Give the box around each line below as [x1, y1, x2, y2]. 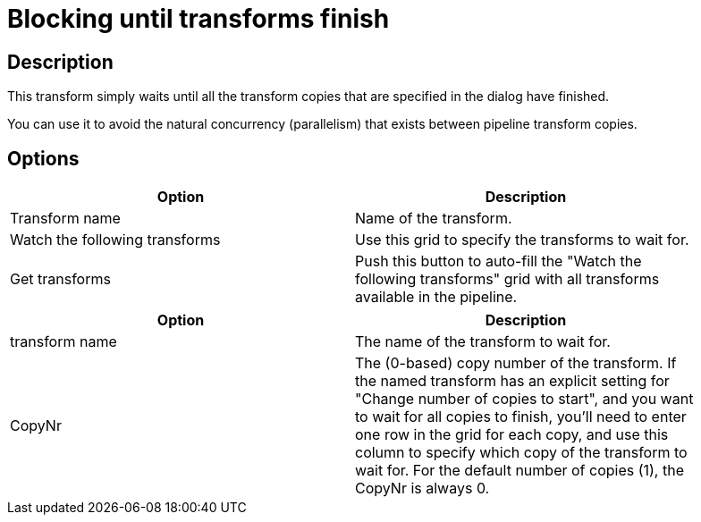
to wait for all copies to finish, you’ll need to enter [355, 408, 687, 426]
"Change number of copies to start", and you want [355, 390, 694, 408]
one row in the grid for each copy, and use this [355, 425, 669, 444]
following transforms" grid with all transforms [355, 270, 660, 289]
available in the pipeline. [355, 288, 518, 307]
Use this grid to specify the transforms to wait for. [355, 231, 689, 249]
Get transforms [10, 270, 111, 289]
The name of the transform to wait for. [355, 333, 611, 351]
